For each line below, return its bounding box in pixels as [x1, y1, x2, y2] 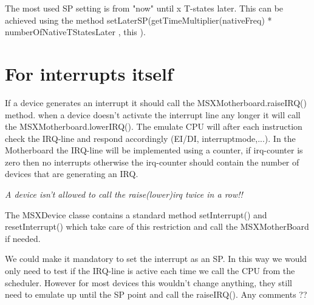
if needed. [5, 232, 41, 244]
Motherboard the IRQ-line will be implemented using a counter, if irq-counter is [5, 144, 303, 156]
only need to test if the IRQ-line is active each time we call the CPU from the [5, 264, 295, 277]
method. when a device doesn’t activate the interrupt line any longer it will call [5, 108, 301, 121]
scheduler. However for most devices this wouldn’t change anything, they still [5, 276, 292, 289]
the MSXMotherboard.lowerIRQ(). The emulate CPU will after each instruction [5, 120, 302, 133]
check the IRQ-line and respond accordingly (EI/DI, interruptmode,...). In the [5, 132, 296, 144]
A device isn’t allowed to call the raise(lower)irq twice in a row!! [5, 188, 243, 201]
